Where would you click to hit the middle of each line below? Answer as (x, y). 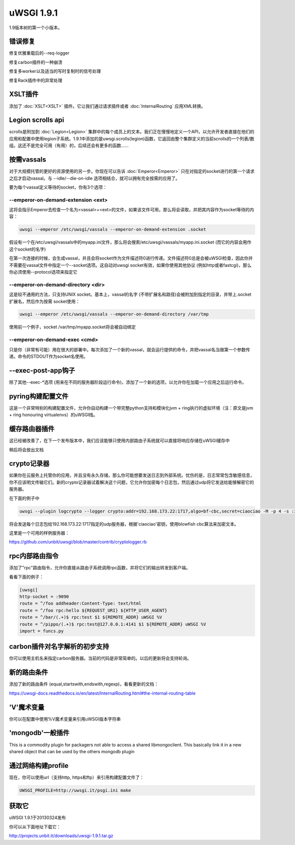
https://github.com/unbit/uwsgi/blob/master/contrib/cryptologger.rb (78, 542)
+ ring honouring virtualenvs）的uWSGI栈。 (53, 415)
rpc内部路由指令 (34, 556)
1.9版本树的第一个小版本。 (36, 28)
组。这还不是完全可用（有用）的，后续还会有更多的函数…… (69, 145)
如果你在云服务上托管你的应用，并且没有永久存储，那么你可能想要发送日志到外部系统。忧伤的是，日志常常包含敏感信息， (132, 475)
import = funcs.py (42, 631)
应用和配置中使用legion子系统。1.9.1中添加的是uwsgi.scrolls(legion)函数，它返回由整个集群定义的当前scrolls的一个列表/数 (132, 139)
